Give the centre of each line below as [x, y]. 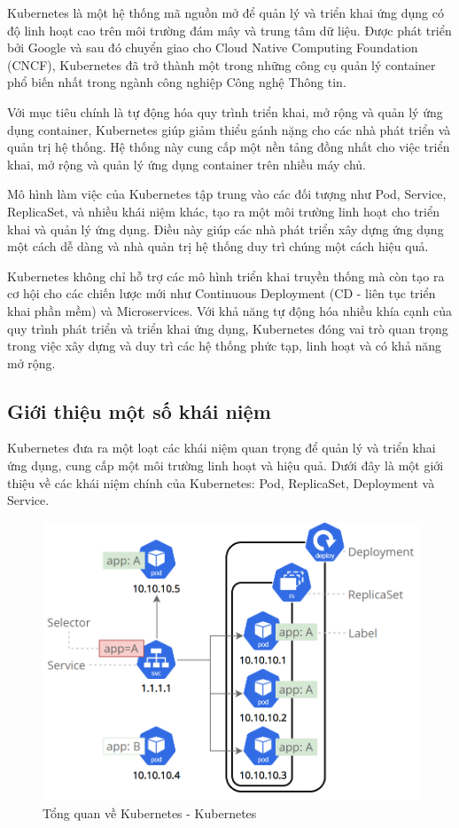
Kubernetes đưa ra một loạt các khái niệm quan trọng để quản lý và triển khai [222, 448]
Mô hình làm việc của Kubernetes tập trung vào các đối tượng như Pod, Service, [227, 194]
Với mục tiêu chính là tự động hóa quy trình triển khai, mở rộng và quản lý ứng [225, 111]
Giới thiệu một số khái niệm [139, 410]
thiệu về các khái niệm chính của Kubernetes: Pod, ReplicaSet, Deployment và [221, 482]
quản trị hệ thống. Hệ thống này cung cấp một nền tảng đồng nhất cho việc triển [229, 147]
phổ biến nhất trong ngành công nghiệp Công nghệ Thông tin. [177, 82]
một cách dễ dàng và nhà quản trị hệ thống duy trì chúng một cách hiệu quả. [218, 246]
